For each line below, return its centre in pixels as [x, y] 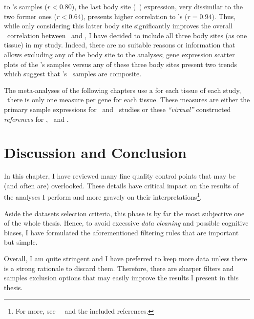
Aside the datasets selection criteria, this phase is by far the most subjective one [124, 213]
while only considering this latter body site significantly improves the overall [118, 26]
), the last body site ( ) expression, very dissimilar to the [157, 6]
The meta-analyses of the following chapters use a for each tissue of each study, [123, 90]
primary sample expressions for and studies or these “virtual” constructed [117, 109]
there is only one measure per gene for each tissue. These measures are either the [128, 100]
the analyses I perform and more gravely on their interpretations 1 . [103, 196]
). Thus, [224, 16]
